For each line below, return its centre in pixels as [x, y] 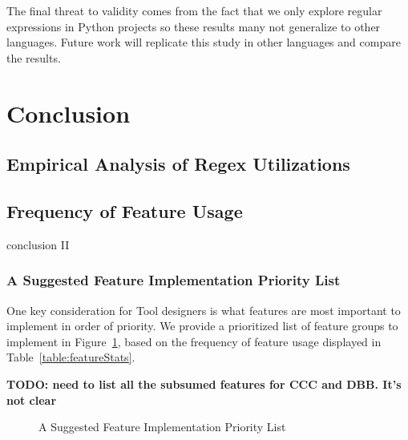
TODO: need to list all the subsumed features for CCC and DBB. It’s [204, 383]
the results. [34, 57]
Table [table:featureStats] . [71, 357]
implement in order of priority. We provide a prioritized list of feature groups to [202, 326]
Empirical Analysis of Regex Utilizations [178, 164]
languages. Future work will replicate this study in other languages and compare [204, 42]
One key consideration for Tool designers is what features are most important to [204, 310]
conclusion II [38, 244]
